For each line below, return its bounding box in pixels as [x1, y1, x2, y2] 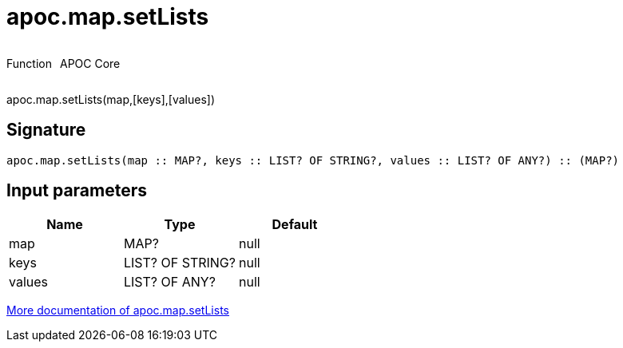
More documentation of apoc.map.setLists [6, 303, 229, 318]
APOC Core [59, 56, 121, 70]
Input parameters [6, 180, 148, 201]
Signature [6, 120, 86, 140]
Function [6, 56, 52, 70]
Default [272, 216, 318, 233]
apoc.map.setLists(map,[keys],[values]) [6, 92, 216, 106]
